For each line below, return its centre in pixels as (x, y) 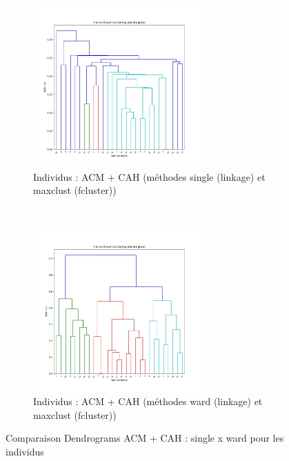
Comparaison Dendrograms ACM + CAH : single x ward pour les (145, 438)
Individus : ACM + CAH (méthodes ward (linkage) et (148, 401)
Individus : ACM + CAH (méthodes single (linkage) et (149, 176)
